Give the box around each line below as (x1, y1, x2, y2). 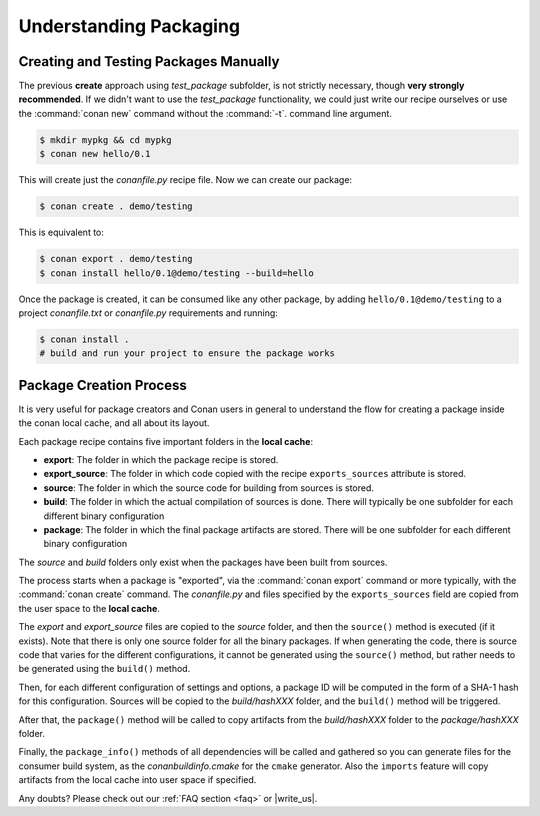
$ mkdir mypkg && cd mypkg (39, 134, 172, 145)
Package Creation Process (18, 376, 187, 394)
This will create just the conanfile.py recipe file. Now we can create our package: (18, 174, 353, 186)
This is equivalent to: (18, 226, 105, 239)
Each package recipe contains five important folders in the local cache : (18, 435, 314, 447)
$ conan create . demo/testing (39, 201, 194, 212)
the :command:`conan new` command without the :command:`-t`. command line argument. (18, 107, 392, 119)
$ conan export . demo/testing (39, 253, 194, 265)
